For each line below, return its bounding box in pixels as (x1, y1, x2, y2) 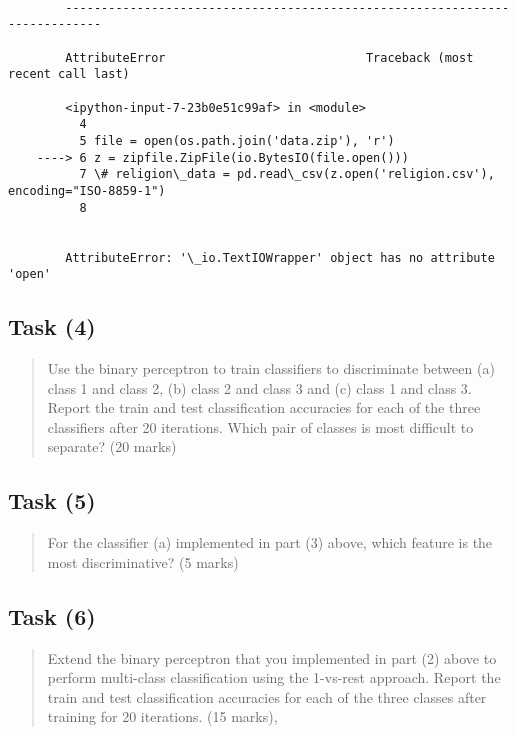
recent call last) (8, 67, 130, 82)
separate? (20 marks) (47, 436, 177, 457)
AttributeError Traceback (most (65, 50, 474, 65)
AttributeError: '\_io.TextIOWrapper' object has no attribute (65, 250, 495, 265)
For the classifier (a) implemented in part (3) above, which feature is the (47, 532, 493, 553)
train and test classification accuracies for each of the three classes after (47, 686, 487, 707)
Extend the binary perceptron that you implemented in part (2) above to (47, 647, 497, 668)
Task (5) (8, 485, 96, 516)
